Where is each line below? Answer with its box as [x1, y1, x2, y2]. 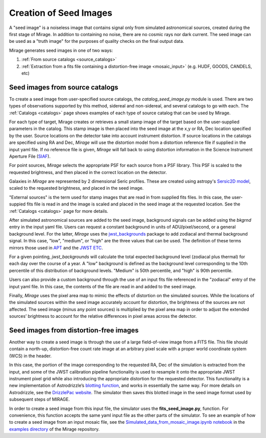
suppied [9, 201, 26, 207]
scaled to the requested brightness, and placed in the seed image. [9, 185, 144, 191]
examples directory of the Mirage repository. [9, 426, 100, 432]
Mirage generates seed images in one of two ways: [9, 47, 113, 53]
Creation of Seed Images [9, 7, 113, 18]
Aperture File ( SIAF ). [9, 153, 51, 159]
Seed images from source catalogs [9, 83, 118, 91]
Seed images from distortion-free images [9, 326, 139, 335]
